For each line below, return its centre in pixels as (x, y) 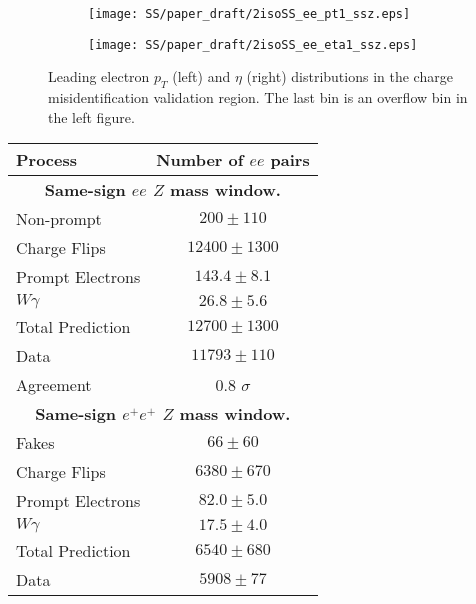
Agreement (54, 385)
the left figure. (91, 116)
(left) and (201, 76)
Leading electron (99, 76)
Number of (200, 160)
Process (47, 160)
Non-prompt (59, 219)
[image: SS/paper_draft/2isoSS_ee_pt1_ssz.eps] (249, 14)
